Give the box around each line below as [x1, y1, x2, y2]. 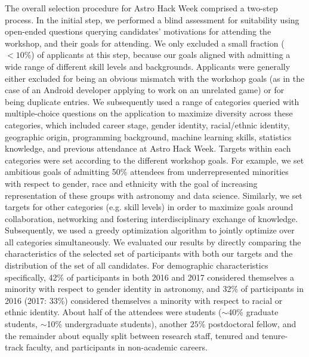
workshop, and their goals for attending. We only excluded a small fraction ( [5, 36, 285, 49]
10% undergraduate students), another [47, 318, 188, 330]
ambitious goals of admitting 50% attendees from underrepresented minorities [5, 165, 289, 178]
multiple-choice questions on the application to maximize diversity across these [5, 107, 293, 119]
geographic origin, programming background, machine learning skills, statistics [5, 130, 292, 143]
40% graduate [228, 306, 279, 318]
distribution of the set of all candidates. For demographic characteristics [5, 259, 268, 272]
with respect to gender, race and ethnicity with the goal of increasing [5, 177, 258, 189]
